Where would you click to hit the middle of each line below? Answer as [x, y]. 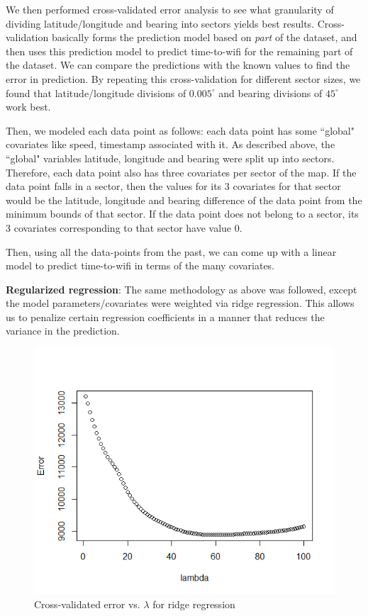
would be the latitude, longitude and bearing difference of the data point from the [184, 200]
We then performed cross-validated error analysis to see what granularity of [170, 9]
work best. [28, 107]
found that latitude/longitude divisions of [96, 93]
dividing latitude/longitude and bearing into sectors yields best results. [160, 23]
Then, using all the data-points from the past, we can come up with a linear [171, 251]
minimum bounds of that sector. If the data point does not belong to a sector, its [182, 214]
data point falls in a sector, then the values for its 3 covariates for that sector [173, 186]
